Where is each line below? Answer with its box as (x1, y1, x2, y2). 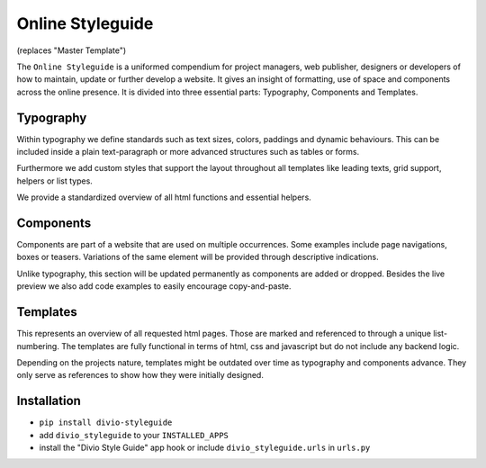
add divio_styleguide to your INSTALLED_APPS (39, 429, 229, 440)
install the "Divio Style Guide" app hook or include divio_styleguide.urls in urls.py (39, 442, 371, 454)
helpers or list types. (16, 175, 94, 186)
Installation (16, 393, 81, 409)
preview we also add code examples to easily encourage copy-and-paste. (16, 281, 292, 292)
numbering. (16, 340, 60, 351)
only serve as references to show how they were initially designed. (16, 370, 265, 381)
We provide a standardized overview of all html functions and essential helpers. (16, 192, 312, 202)
